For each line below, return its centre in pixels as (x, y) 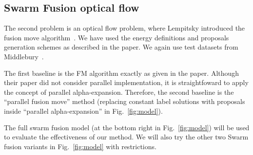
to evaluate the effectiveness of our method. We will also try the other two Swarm (126, 137)
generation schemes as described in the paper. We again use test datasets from (121, 47)
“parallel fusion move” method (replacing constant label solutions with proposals (125, 101)
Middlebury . (24, 56)
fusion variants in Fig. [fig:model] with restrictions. (80, 146)
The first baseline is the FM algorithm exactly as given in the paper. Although (122, 73)
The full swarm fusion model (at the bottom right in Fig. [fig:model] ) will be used (127, 127)
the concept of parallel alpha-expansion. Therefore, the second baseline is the (119, 92)
